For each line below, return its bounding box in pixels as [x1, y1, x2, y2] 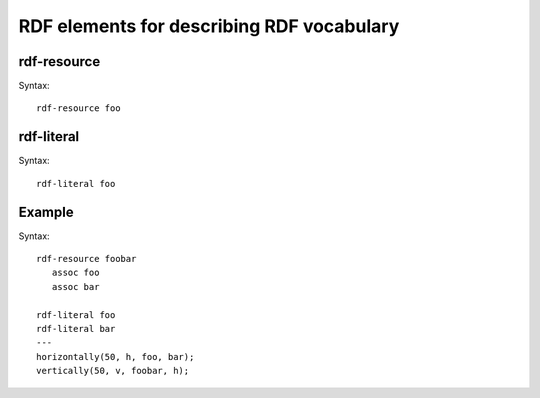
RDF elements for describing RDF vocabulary [18, 15, 400, 37]
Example [18, 203, 74, 220]
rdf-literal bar [36, 323, 116, 334]
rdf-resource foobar [36, 253, 137, 265]
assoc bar [51, 281, 100, 292]
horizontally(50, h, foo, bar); [36, 351, 195, 362]
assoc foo [51, 267, 100, 279]
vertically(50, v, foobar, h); [36, 365, 190, 377]
